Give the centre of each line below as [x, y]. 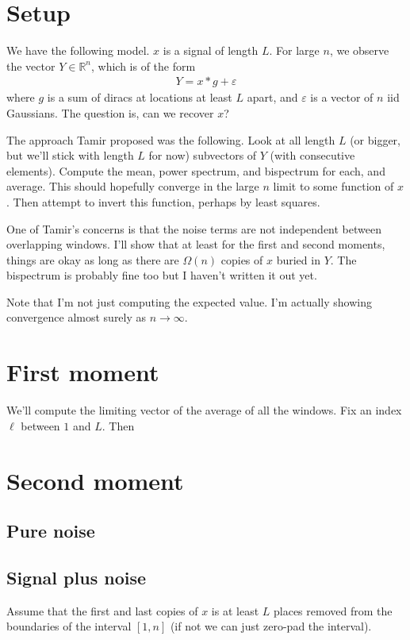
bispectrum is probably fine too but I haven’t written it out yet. [162, 275]
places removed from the [333, 610]
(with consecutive [312, 155]
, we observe [359, 50]
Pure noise [51, 531]
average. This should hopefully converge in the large [133, 186]
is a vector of [342, 97]
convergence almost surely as [77, 317]
